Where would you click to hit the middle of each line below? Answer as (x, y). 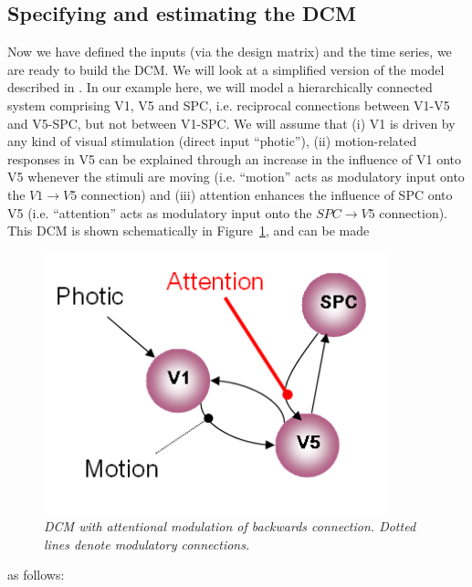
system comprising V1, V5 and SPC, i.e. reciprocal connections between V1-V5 (229, 105)
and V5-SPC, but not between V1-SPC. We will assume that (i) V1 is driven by (231, 123)
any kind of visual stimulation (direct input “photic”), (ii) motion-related (212, 141)
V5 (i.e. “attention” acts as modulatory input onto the (160, 212)
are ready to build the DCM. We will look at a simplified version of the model (226, 69)
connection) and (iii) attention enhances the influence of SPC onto (267, 194)
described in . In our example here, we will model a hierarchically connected (220, 87)
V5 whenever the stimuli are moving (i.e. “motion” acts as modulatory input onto (236, 177)
